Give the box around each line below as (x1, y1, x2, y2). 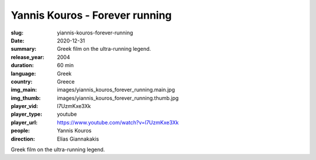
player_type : (11, 111, 43, 118)
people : (11, 127, 30, 134)
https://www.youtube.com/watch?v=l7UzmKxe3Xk (57, 119, 179, 126)
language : (11, 70, 36, 77)
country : (11, 78, 33, 85)
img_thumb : (11, 94, 41, 102)
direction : (11, 135, 35, 142)
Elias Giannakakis (57, 135, 99, 142)
